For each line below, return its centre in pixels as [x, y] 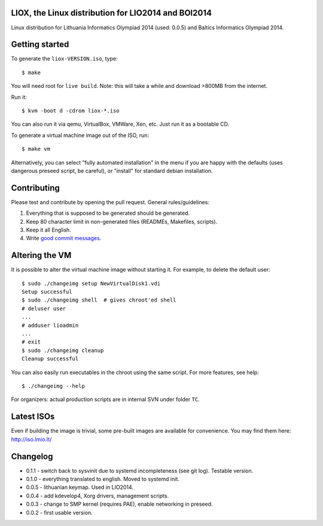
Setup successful [47, 292]
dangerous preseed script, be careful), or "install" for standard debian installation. [112, 171]
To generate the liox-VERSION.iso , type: [64, 59]
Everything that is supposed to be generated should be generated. [108, 213]
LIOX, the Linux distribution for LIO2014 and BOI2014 [112, 13]
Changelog [32, 456]
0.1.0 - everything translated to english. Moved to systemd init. [103, 479]
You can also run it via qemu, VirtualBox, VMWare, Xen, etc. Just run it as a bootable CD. [120, 124]
